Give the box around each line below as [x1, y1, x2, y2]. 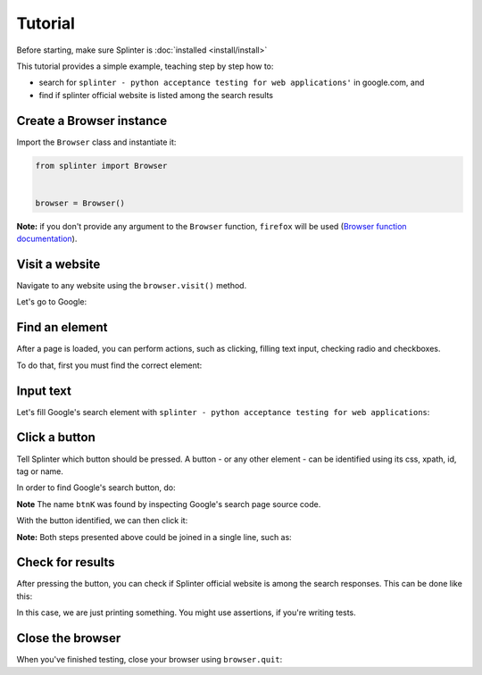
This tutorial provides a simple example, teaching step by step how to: [16, 61, 274, 71]
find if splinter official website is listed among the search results [38, 89, 274, 100]
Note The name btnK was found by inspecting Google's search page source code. [16, 498, 321, 509]
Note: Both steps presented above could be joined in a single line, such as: [16, 531, 292, 542]
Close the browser [16, 630, 121, 646]
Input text [16, 383, 71, 398]
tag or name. [16, 465, 64, 477]
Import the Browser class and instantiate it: [16, 137, 177, 147]
